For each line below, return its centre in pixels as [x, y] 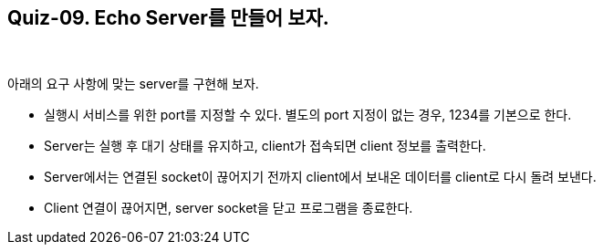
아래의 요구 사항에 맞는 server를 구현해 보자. [133, 84]
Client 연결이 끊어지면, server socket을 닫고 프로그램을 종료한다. [229, 208]
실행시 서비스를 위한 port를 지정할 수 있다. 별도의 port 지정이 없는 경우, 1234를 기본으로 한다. [308, 115]
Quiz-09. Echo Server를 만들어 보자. [168, 18]
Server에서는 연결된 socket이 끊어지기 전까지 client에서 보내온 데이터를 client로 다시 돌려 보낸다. [320, 177]
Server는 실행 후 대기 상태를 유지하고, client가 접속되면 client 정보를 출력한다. [265, 146]
